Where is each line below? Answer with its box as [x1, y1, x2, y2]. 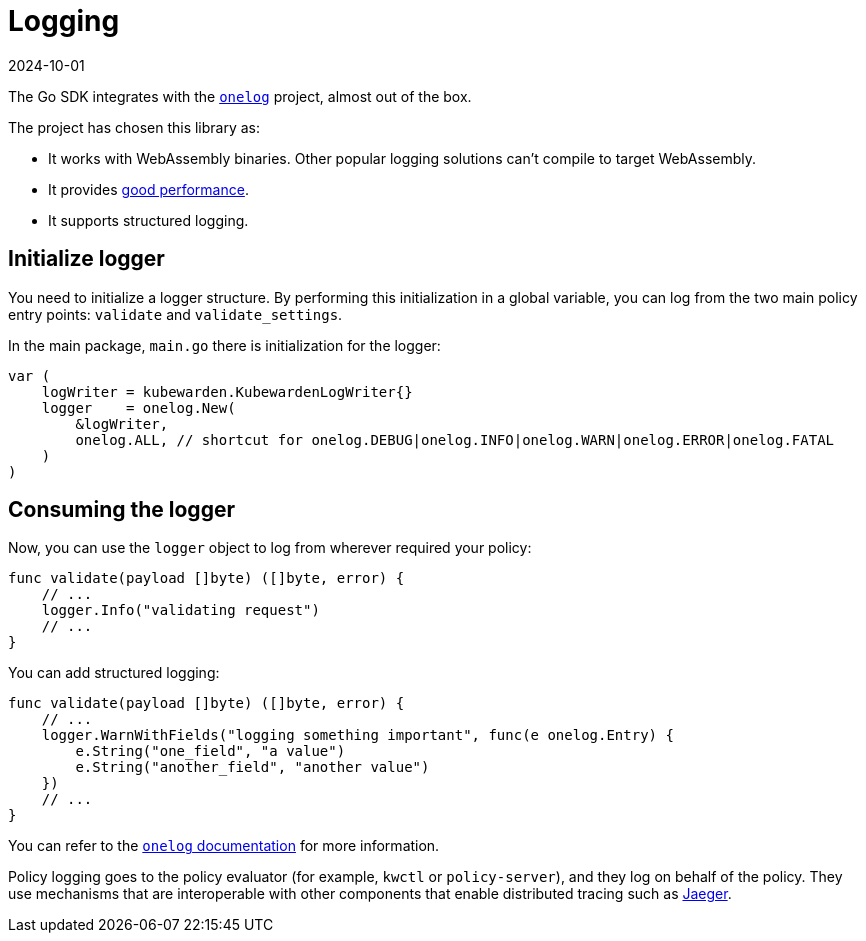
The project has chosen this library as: [8, 118, 261, 136]
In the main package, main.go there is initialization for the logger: [8, 336, 441, 354]
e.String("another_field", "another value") [75, 759, 430, 776]
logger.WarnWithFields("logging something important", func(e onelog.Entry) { [41, 727, 674, 744]
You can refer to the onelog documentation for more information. [8, 837, 440, 855]
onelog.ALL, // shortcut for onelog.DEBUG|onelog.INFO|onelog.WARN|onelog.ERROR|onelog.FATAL [75, 431, 835, 448]
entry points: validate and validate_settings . [8, 305, 343, 323]
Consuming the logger [8, 497, 235, 523]
